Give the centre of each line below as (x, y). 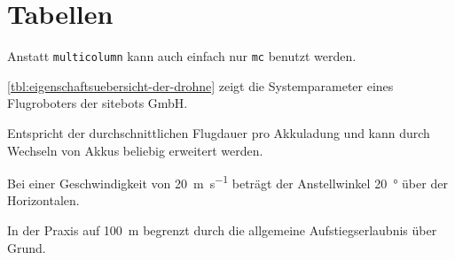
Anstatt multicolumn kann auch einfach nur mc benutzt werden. (182, 56)
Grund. (27, 247)
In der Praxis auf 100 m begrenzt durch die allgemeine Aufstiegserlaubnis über (222, 230)
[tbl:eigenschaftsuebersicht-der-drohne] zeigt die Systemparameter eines (200, 85)
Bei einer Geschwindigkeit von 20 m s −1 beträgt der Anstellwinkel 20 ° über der (227, 182)
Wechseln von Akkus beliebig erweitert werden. (135, 150)
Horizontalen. (43, 200)
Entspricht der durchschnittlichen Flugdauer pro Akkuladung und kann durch (219, 132)
